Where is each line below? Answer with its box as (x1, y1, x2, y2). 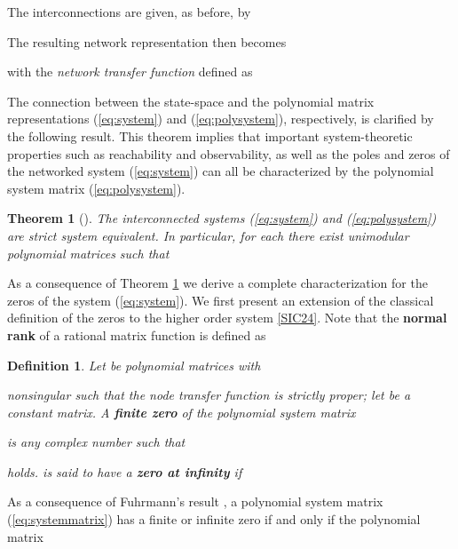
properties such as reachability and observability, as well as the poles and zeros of (7, 144, 450, 163)
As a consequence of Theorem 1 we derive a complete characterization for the (7, 274, 428, 292)
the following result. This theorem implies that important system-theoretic (7, 126, 413, 145)
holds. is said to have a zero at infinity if (7, 462, 242, 481)
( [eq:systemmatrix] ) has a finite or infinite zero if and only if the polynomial (7, 510, 421, 529)
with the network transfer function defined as (7, 62, 253, 81)
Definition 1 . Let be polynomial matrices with (7, 355, 261, 374)
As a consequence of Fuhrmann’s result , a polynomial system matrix (7, 492, 383, 511)
